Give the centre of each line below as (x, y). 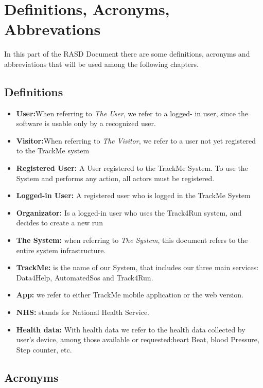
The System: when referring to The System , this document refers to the (132, 240)
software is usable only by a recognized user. (86, 123)
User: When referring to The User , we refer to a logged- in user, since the (132, 113)
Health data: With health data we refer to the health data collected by (131, 329)
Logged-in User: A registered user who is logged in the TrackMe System (133, 195)
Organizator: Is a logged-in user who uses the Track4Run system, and (129, 212)
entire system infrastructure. (61, 250)
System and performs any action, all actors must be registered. (115, 178)
